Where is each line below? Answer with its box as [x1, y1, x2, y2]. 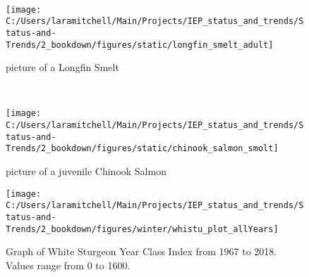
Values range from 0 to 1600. [6, 257, 131, 272]
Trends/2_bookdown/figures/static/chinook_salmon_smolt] [6, 143, 279, 154]
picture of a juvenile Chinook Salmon [6, 164, 166, 179]
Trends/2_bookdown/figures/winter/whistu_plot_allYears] [6, 224, 279, 234]
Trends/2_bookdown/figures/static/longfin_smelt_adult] [6, 39, 274, 50]
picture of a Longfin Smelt [6, 60, 119, 75]
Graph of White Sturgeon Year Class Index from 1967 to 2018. [6, 244, 277, 259]
